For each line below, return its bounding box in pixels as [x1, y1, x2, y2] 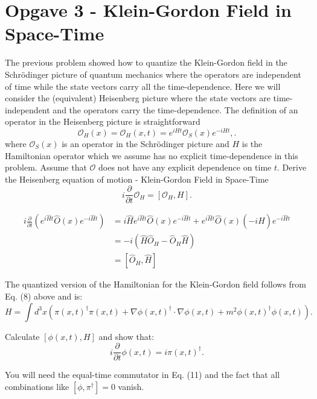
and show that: [98, 330, 155, 342]
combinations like [5, 380, 69, 392]
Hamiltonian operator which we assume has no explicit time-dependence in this [5, 149, 298, 162]
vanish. [118, 380, 144, 392]
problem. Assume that [5, 161, 87, 174]
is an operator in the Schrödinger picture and [62, 137, 229, 149]
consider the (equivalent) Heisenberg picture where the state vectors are [5, 92, 271, 104]
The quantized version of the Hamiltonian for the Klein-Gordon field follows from [5, 278, 306, 291]
